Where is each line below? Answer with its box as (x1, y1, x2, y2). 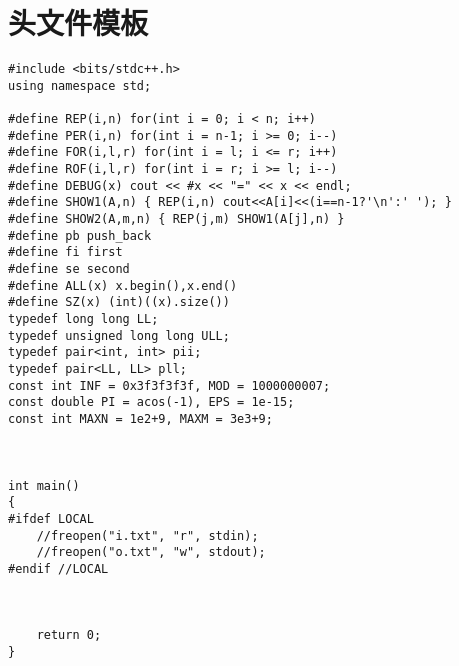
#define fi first (8, 245, 123, 260)
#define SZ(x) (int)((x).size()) (8, 295, 230, 310)
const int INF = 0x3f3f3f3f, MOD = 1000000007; (8, 378, 331, 393)
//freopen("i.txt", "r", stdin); (36, 528, 259, 543)
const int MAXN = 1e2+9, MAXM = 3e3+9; (8, 411, 273, 426)
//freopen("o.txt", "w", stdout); (36, 545, 266, 560)
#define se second (8, 262, 130, 276)
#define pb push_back (8, 228, 152, 243)
